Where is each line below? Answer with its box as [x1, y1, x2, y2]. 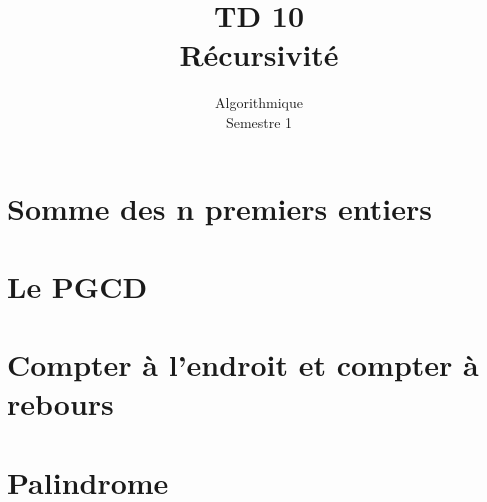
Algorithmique [215, 92, 303, 113]
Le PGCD [7, 265, 148, 306]
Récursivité [179, 34, 339, 75]
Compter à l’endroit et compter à [7, 344, 479, 385]
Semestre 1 [225, 111, 293, 132]
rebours [7, 383, 114, 424]
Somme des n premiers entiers [7, 187, 432, 228]
